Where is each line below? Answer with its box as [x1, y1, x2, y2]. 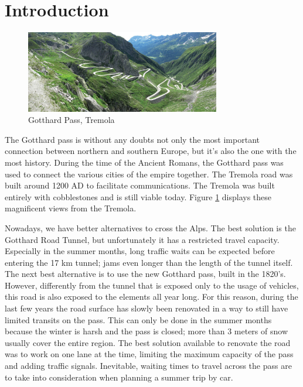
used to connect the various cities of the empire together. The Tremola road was [5, 167, 293, 180]
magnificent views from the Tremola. [5, 202, 137, 214]
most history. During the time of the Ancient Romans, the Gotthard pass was [5, 156, 284, 168]
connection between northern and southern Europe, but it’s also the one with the [5, 145, 297, 157]
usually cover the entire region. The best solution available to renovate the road [5, 336, 291, 348]
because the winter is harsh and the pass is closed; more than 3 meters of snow [5, 325, 288, 337]
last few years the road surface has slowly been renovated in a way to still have [5, 302, 288, 314]
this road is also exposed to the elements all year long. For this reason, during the [5, 290, 298, 303]
